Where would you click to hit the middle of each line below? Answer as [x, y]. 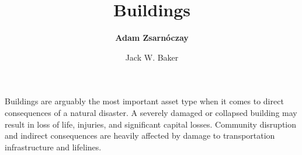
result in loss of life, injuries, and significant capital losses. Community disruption [151, 124]
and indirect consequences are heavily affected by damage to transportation [140, 135]
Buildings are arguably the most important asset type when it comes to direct [144, 101]
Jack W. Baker [152, 57]
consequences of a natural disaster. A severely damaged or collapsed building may [151, 112]
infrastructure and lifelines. [53, 147]
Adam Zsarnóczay [152, 38]
